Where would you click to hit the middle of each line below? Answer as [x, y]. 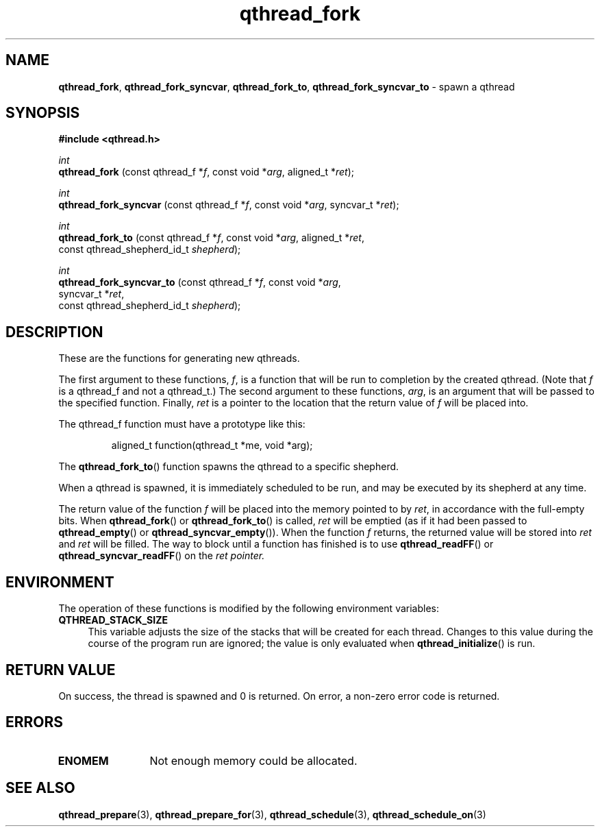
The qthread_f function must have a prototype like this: [182, 424]
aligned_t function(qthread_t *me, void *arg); [212, 445]
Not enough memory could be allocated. [253, 760]
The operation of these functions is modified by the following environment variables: [249, 609]
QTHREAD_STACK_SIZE [113, 620]
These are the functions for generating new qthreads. [179, 358]
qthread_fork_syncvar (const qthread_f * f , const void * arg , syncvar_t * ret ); [229, 205]
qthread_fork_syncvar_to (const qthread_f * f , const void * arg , [200, 282]
